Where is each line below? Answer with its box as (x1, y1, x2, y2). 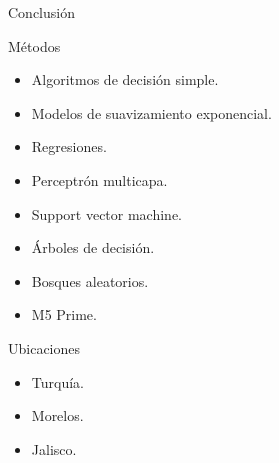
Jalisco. (31, 438, 77, 459)
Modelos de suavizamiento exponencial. (31, 102, 272, 123)
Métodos (8, 35, 61, 56)
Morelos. (31, 405, 84, 426)
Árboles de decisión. (31, 237, 155, 258)
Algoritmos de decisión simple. (31, 69, 219, 90)
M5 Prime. (31, 304, 97, 325)
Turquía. (31, 371, 84, 392)
